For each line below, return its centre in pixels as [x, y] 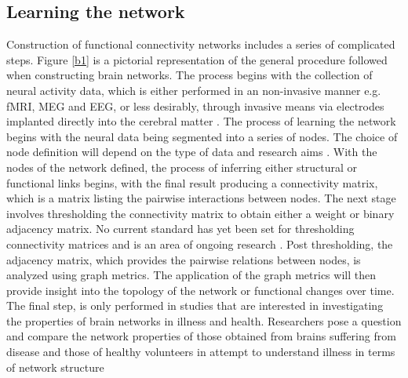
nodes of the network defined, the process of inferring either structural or [182, 167]
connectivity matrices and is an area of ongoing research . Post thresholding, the [200, 244]
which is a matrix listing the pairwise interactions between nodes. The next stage [201, 198]
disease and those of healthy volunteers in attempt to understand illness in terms [201, 352]
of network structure [55, 367]
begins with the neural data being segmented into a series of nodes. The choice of [202, 136]
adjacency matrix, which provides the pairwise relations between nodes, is [184, 259]
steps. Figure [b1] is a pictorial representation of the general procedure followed [197, 59]
